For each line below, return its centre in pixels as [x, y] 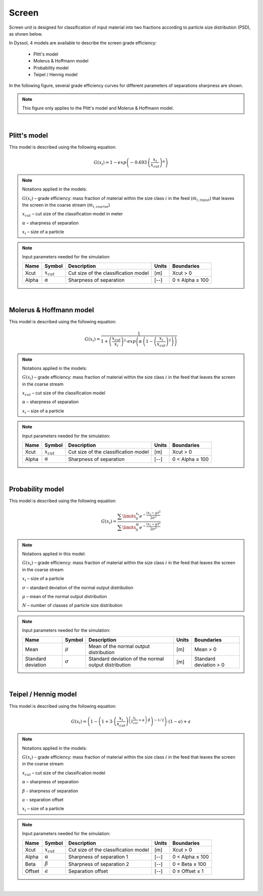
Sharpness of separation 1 [98, 857]
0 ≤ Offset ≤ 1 [188, 871]
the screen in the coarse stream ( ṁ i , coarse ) [66, 206]
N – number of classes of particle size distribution [72, 605]
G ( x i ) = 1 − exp [110, 163]
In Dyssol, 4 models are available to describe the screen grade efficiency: [83, 43]
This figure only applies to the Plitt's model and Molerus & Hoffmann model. [98, 108]
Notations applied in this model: [54, 554]
